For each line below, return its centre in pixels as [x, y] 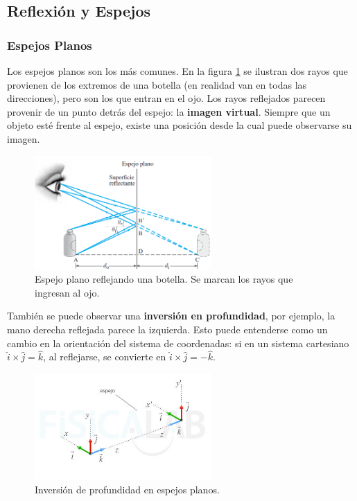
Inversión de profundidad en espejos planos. [127, 490]
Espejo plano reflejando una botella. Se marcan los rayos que [164, 279]
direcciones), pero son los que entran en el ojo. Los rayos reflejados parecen [166, 98]
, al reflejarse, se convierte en [105, 357]
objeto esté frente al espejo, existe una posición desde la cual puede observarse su [180, 125]
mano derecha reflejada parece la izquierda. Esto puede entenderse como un [167, 329]
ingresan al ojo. [67, 292]
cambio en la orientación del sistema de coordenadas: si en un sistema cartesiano [178, 343]
